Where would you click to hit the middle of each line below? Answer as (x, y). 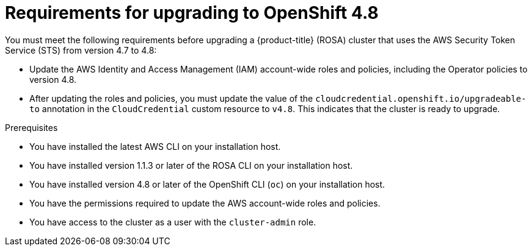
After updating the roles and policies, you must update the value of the (171, 98)
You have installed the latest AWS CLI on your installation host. (155, 146)
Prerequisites (31, 127)
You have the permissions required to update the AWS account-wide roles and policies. (205, 203)
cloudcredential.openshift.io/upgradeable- (421, 98)
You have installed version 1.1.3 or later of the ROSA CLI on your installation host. (191, 165)
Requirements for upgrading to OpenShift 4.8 (192, 13)
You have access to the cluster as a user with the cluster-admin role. (173, 222)
